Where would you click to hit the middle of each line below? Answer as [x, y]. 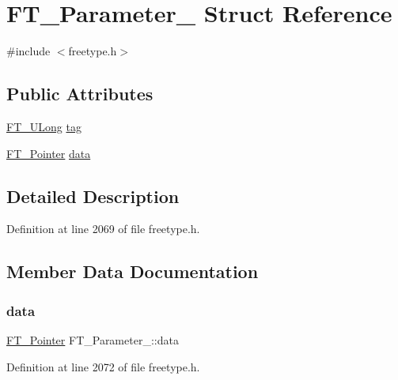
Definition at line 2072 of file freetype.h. [103, 366]
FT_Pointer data [49, 153]
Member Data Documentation [133, 271]
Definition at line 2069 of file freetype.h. [103, 229]
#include [28, 51]
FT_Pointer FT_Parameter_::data [93, 339]
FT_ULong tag [44, 126]
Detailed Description [93, 196]
